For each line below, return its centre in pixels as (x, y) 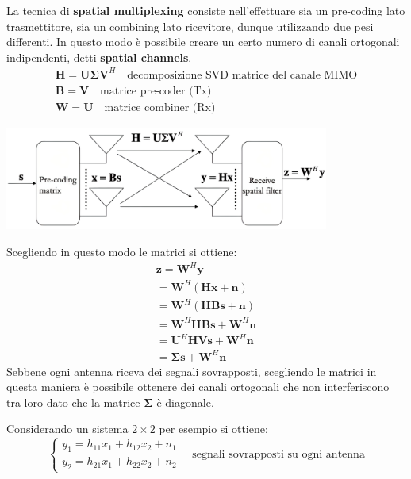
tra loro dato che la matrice (73, 402)
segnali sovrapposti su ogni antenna (278, 454)
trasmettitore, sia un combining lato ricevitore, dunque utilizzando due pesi (190, 26)
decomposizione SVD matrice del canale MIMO (242, 75)
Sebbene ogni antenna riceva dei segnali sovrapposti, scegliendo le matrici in (192, 371)
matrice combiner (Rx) (160, 107)
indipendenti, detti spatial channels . (99, 57)
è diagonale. (185, 402)
